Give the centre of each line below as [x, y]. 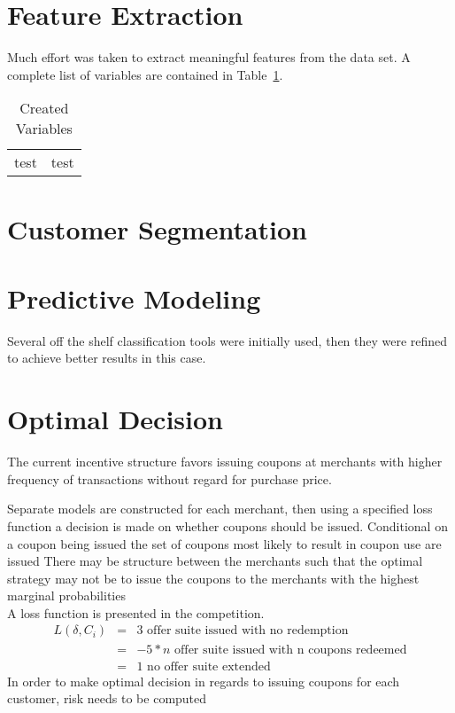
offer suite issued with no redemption [248, 631]
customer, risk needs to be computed [107, 698]
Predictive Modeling [134, 298]
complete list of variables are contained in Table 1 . [145, 74]
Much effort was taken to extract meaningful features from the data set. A [209, 57]
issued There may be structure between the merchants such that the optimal [215, 561]
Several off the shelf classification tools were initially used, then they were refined [227, 340]
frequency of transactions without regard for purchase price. [170, 478]
